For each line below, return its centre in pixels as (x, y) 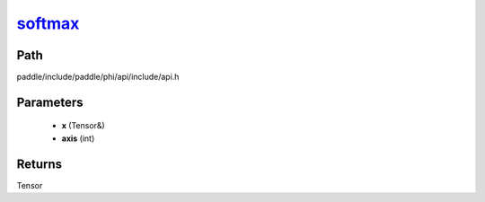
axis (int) (78, 138)
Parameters (50, 102)
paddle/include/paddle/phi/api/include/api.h (98, 77)
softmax (48, 23)
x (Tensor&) (83, 126)
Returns (40, 164)
